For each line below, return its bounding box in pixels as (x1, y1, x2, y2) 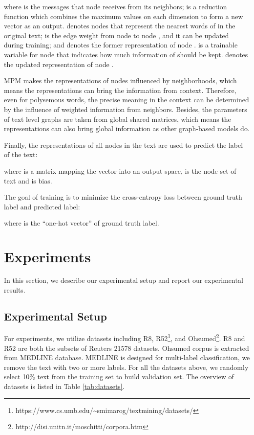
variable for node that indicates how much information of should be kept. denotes (4, 49, 248, 59)
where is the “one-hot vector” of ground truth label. (4, 218, 159, 228)
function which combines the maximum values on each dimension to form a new (4, 11, 243, 21)
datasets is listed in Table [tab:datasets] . (4, 381, 125, 391)
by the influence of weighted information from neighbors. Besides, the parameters (4, 104, 247, 114)
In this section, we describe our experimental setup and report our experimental (4, 275, 243, 285)
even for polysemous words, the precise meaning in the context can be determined (4, 94, 249, 105)
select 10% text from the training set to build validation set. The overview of (4, 371, 234, 382)
